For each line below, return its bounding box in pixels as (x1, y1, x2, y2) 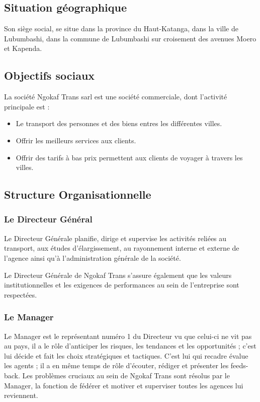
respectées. (4, 289, 37, 300)
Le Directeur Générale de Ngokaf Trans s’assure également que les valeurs (4, 269, 232, 280)
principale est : (4, 101, 50, 111)
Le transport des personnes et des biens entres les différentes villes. (16, 118, 222, 129)
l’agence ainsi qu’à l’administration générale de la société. (4, 252, 181, 263)
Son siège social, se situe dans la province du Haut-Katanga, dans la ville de (4, 23, 238, 34)
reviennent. (4, 390, 38, 400)
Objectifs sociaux (4, 68, 95, 83)
